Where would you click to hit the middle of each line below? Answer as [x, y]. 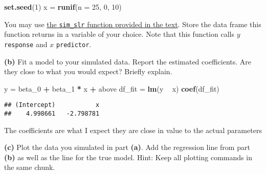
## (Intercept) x [52, 105]
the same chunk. [30, 167]
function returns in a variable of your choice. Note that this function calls [119, 34]
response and [26, 44]
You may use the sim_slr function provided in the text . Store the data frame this [133, 24]
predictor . [74, 44]
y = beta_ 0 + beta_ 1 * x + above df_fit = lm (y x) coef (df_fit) [112, 88]
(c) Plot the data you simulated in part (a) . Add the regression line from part [127, 147]
